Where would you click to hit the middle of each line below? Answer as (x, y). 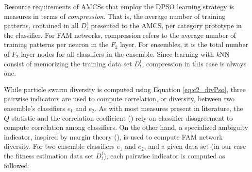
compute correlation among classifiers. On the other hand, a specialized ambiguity (126, 127)
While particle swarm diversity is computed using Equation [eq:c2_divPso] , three (125, 89)
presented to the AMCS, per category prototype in (166, 25)
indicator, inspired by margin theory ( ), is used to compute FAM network (113, 136)
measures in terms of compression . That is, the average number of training (115, 16)
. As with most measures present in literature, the (169, 108)
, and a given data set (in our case (195, 146)
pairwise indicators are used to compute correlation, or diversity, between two (119, 99)
